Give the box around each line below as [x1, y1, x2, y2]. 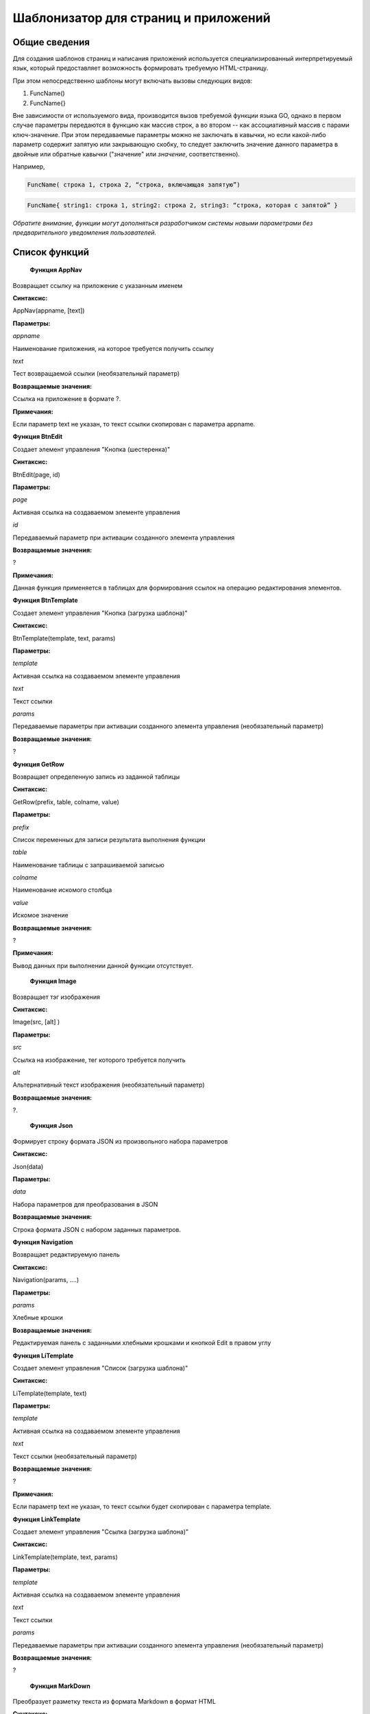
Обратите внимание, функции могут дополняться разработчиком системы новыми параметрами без [12, 219, 313, 227]
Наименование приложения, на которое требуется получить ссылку [12, 344, 214, 352]
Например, [12, 162, 45, 171]
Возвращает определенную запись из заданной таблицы [12, 772, 180, 781]
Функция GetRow [12, 760, 64, 768]
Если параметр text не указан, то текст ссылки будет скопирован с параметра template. [12, 1502, 272, 1511]
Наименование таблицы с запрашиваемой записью [12, 860, 164, 869]
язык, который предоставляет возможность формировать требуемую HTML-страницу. [12, 64, 269, 72]
